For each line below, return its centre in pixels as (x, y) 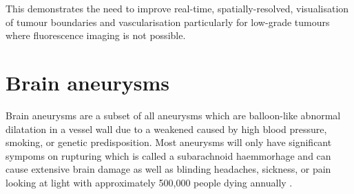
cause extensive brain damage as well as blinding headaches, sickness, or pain (168, 169)
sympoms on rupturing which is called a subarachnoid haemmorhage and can (168, 155)
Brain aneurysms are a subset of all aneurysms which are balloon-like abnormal (173, 115)
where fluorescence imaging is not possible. (96, 35)
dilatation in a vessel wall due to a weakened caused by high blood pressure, (166, 129)
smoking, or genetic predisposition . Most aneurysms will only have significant (169, 142)
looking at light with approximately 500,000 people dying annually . (149, 182)
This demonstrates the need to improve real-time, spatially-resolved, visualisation (177, 8)
